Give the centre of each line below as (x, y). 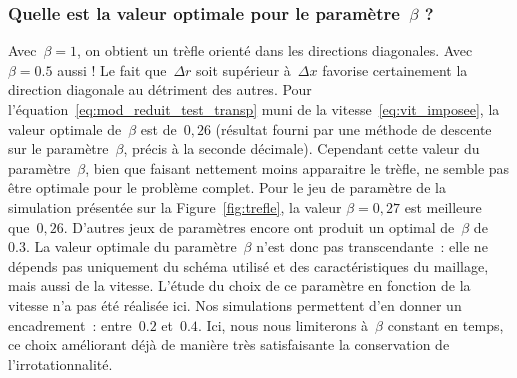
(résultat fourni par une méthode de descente (353, 128)
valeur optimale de (65, 128)
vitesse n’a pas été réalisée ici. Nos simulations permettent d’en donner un (235, 304)
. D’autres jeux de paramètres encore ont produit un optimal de (259, 226)
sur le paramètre (58, 148)
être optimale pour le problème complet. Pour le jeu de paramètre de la (227, 187)
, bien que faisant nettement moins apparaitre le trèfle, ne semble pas (297, 167)
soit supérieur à (243, 69)
